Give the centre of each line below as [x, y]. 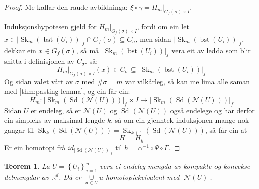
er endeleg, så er [56, 110]
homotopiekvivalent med [143, 177]
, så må [88, 50]
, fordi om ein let [163, 26]
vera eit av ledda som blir [211, 50]
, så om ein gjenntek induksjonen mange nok [180, 120]
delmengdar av [27, 177]
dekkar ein [20, 50]
